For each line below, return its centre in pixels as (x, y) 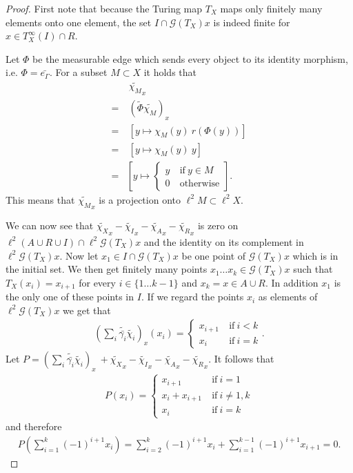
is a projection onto (140, 199)
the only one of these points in (70, 297)
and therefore (34, 426)
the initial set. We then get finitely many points (107, 269)
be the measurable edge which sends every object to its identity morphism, (190, 58)
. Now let (79, 255)
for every (97, 282)
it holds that (170, 72)
